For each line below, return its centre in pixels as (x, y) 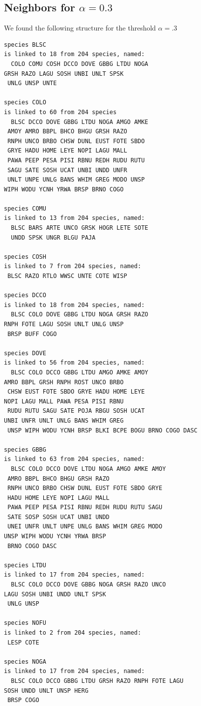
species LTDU (25, 565)
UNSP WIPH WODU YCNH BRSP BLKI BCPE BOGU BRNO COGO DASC (102, 430)
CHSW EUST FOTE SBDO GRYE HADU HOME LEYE (76, 392)
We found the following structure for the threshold (80, 28)
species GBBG (25, 449)
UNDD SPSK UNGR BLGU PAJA (53, 237)
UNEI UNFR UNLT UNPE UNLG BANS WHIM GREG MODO (85, 527)
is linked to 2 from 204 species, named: (73, 633)
